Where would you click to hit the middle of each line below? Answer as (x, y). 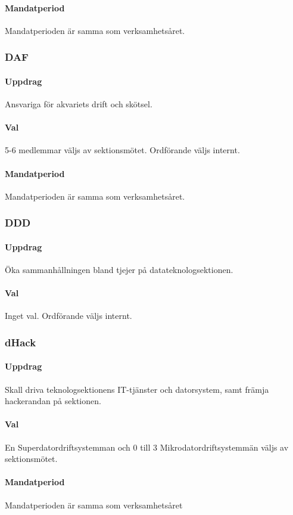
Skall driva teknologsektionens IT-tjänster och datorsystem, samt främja (137, 389)
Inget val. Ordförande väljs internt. (68, 316)
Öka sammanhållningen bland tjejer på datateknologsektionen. (119, 270)
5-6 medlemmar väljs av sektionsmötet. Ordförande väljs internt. (122, 150)
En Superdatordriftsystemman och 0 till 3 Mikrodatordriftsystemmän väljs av (147, 447)
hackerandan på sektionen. (53, 401)
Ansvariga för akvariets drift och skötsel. (79, 104)
